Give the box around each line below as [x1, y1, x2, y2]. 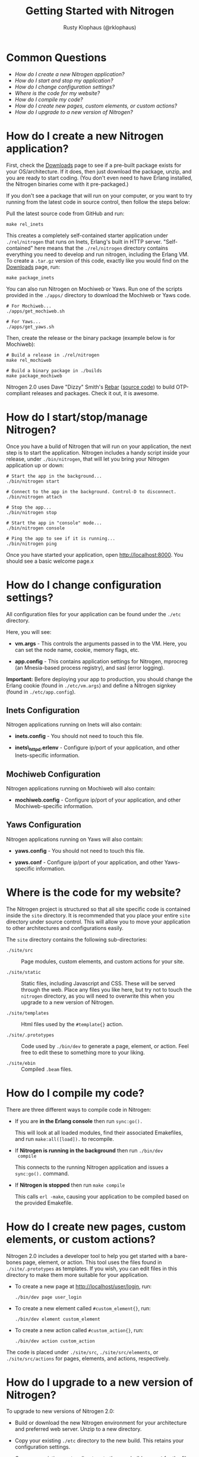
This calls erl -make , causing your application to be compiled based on [14, 1193, 189, 1200]
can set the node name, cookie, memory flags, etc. [14, 646, 140, 653]
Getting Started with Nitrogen [26, 4, 174, 18]
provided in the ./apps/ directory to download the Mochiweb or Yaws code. [6, 291, 191, 298]
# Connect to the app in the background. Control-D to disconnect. [6, 488, 177, 494]
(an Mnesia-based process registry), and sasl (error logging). [14, 664, 165, 671]
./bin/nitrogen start [6, 478, 60, 484]
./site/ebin [6, 1060, 36, 1066]
